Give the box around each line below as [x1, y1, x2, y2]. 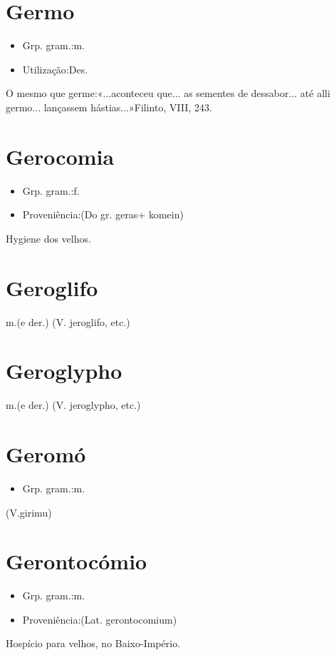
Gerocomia [6, 141, 115, 171]
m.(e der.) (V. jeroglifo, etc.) [6, 314, 130, 329]
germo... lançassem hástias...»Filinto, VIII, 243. [6, 99, 212, 114]
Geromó [6, 440, 86, 469]
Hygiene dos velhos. [6, 230, 91, 245]
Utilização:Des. [22, 61, 88, 76]
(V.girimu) [6, 504, 52, 519]
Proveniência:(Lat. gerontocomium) [22, 611, 177, 626]
